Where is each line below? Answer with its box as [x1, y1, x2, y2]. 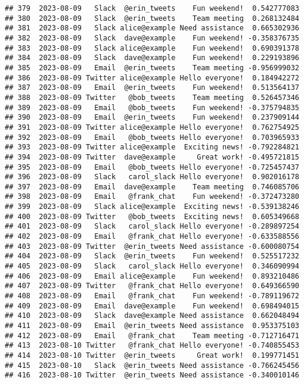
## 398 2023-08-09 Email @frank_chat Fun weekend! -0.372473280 [5, 192, 299, 201]
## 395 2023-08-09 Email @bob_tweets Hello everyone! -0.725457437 [5, 163, 299, 171]
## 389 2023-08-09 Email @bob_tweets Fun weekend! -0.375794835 [5, 103, 299, 112]
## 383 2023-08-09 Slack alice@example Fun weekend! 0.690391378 [5, 43, 299, 52]
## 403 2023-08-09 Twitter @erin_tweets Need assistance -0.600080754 [5, 242, 299, 251]
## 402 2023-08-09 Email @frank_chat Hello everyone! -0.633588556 [5, 232, 299, 241]
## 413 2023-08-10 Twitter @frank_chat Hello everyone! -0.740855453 [5, 341, 299, 350]
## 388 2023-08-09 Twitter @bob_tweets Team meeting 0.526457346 [5, 93, 299, 102]
